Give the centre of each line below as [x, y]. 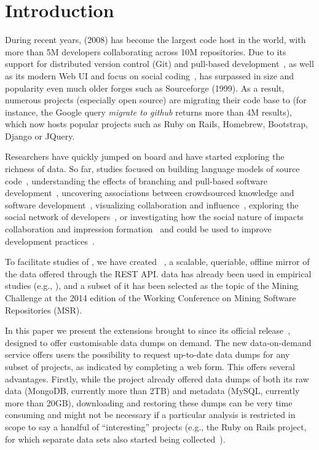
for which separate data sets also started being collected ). [115, 439]
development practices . [50, 241]
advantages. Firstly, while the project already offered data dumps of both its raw [157, 378]
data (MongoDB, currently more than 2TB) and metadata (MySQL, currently [152, 391]
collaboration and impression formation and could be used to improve [138, 229]
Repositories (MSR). [44, 310]
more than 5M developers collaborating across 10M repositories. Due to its [146, 51]
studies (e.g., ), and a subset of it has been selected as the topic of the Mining [152, 286]
